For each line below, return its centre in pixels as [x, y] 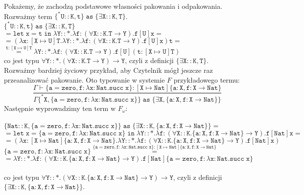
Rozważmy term [28, 16]
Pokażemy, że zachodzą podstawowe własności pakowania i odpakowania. [113, 6]
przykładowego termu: [207, 79]
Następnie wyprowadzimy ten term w [60, 108]
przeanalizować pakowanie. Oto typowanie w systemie [84, 79]
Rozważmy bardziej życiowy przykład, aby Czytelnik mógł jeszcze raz [108, 70]
